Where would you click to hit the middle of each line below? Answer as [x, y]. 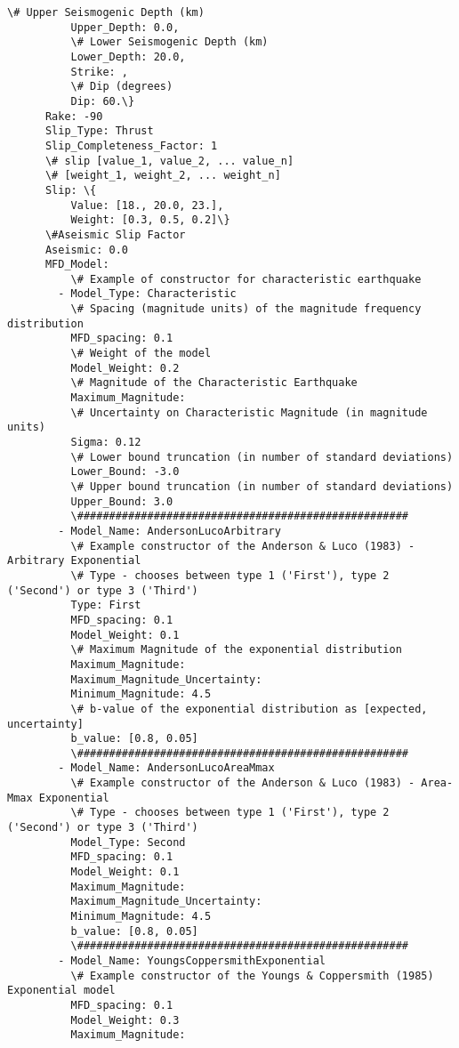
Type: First [106, 605]
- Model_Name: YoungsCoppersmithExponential [192, 961]
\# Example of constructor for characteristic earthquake [246, 279]
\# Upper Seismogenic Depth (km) [106, 12]
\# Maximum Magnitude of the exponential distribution [236, 650]
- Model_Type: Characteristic [147, 294]
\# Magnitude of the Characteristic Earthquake [214, 383]
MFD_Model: [77, 265]
